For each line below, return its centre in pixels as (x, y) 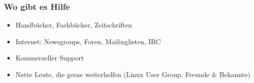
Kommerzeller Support (50, 58)
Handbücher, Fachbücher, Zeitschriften (74, 25)
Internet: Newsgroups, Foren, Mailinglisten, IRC (88, 41)
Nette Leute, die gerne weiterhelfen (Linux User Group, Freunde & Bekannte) (133, 74)
